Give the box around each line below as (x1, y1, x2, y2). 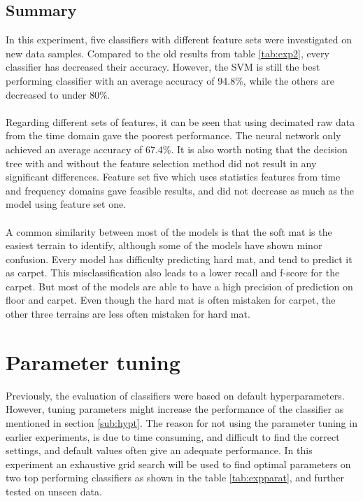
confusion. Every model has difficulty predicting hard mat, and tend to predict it (6, 251, 353, 266)
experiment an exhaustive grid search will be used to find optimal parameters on (6, 456, 351, 471)
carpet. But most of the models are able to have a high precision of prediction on (6, 278, 353, 293)
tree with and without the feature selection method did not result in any (6, 155, 317, 170)
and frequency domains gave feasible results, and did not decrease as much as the (6, 183, 355, 197)
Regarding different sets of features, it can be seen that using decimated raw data (6, 114, 355, 129)
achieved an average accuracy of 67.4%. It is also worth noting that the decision (6, 141, 348, 156)
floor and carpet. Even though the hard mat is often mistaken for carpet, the (6, 292, 336, 307)
